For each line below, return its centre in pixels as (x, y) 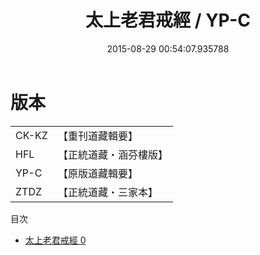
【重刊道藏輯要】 (97, 136)
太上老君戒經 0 (55, 240)
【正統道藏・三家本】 (107, 192)
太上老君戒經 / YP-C (168, 20)
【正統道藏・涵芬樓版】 (112, 154)
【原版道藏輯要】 (97, 173)
